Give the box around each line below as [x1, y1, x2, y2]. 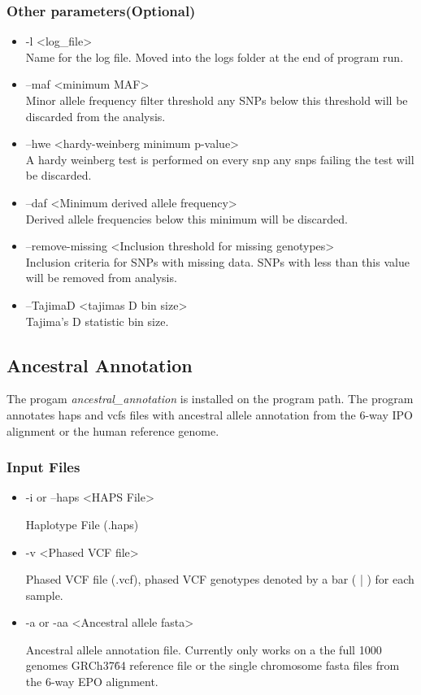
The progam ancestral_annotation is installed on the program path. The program [7, 390, 414, 407]
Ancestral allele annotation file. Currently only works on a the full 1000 [25, 641, 382, 658]
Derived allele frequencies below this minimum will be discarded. [25, 210, 348, 227]
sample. [25, 586, 63, 603]
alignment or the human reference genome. [7, 422, 219, 439]
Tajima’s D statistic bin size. [25, 312, 169, 329]
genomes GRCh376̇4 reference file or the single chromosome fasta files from [25, 657, 400, 674]
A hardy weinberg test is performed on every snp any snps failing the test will [25, 150, 414, 167]
